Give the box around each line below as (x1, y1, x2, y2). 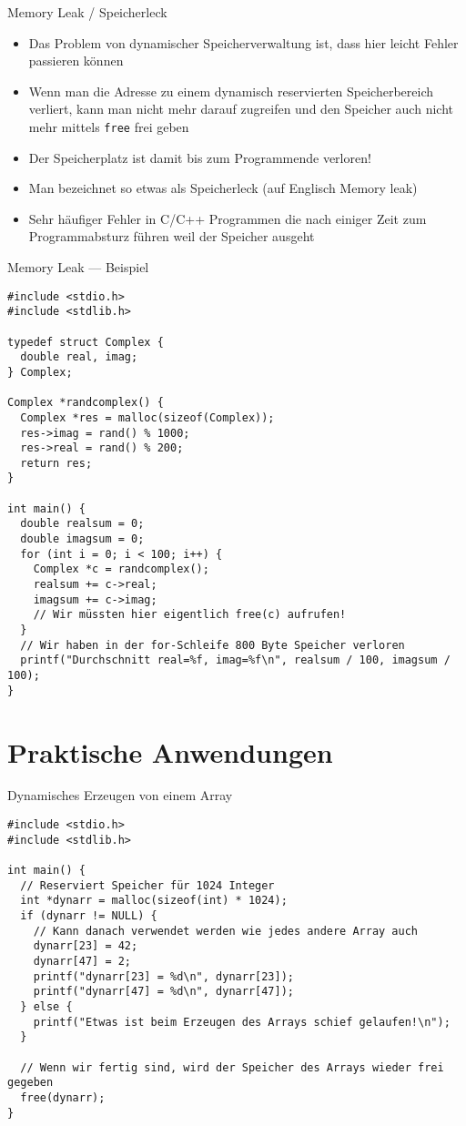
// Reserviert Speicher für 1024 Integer (20, 878, 275, 892)
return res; (20, 456, 93, 470)
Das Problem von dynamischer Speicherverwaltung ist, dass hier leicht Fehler (28, 33, 459, 52)
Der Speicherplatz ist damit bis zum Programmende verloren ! (28, 147, 371, 167)
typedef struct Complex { (7, 335, 164, 349)
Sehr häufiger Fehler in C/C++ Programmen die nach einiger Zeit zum (28, 208, 427, 228)
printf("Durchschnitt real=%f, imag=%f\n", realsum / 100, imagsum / (20, 654, 451, 667)
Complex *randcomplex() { (7, 396, 164, 410)
